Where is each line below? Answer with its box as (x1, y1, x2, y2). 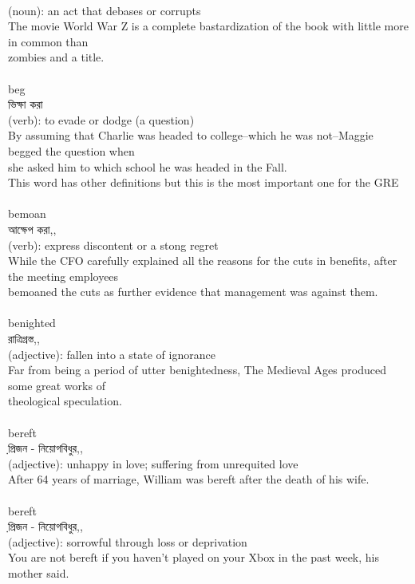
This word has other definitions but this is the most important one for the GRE (8, 174, 399, 191)
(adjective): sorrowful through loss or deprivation (8, 533, 247, 550)
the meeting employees (8, 267, 119, 284)
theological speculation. (8, 393, 122, 409)
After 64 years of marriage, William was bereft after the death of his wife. (8, 471, 370, 487)
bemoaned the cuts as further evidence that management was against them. (8, 283, 378, 300)
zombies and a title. (8, 49, 105, 65)
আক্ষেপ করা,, (8, 220, 57, 237)
